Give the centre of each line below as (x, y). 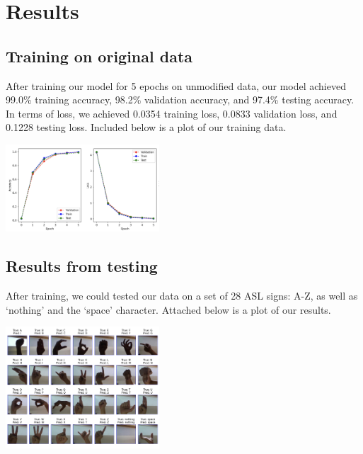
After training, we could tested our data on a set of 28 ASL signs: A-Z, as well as (182, 296)
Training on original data (99, 56)
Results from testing (82, 266)
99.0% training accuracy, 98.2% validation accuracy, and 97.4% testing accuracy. (180, 100)
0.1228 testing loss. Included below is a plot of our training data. (146, 127)
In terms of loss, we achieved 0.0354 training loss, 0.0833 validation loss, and (172, 113)
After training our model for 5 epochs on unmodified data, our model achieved (176, 85)
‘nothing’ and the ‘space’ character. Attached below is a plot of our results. (168, 309)
